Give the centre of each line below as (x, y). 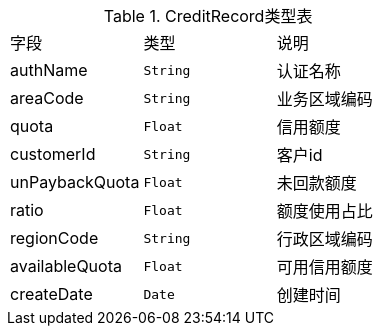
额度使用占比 (324, 211)
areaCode (47, 98)
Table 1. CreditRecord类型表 (208, 16)
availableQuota (66, 266)
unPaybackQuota (75, 182)
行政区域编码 (324, 239)
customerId (53, 154)
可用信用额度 (324, 267)
